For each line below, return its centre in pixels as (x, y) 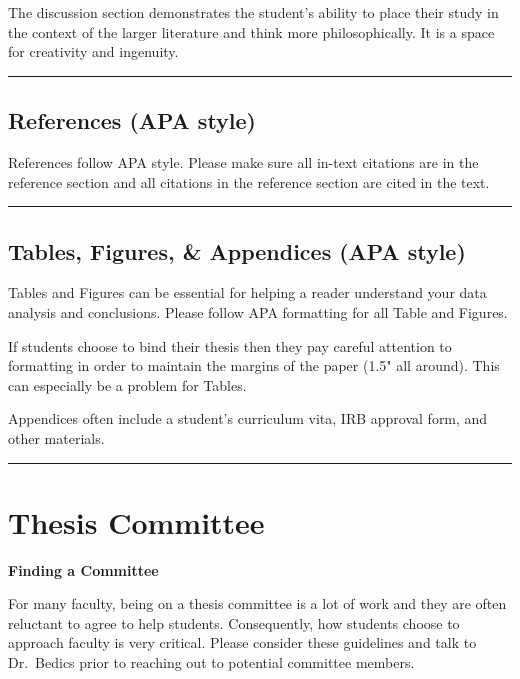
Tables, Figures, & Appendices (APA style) (237, 250)
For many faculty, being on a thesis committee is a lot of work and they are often (257, 603)
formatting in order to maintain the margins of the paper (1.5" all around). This (254, 365)
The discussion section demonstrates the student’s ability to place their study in (253, 12)
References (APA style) (132, 120)
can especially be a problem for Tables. (127, 384)
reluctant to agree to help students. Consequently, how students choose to (234, 622)
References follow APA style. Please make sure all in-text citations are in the (243, 161)
